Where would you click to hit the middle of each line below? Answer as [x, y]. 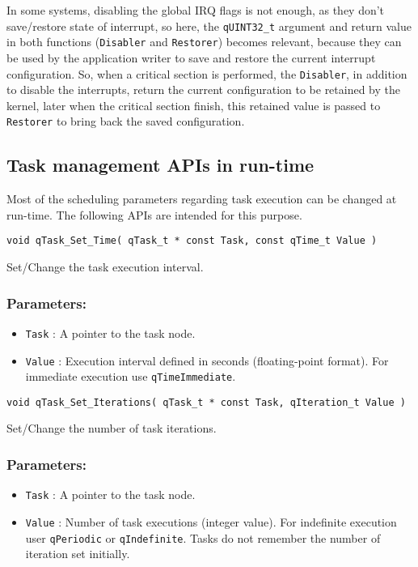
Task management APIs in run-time [160, 165]
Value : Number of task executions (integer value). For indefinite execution [211, 521]
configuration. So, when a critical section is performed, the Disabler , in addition [207, 73]
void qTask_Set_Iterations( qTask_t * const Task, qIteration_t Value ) [206, 402]
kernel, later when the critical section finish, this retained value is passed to [194, 105]
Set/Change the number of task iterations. [112, 428]
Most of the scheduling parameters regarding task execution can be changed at [202, 199]
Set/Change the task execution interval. [105, 267]
